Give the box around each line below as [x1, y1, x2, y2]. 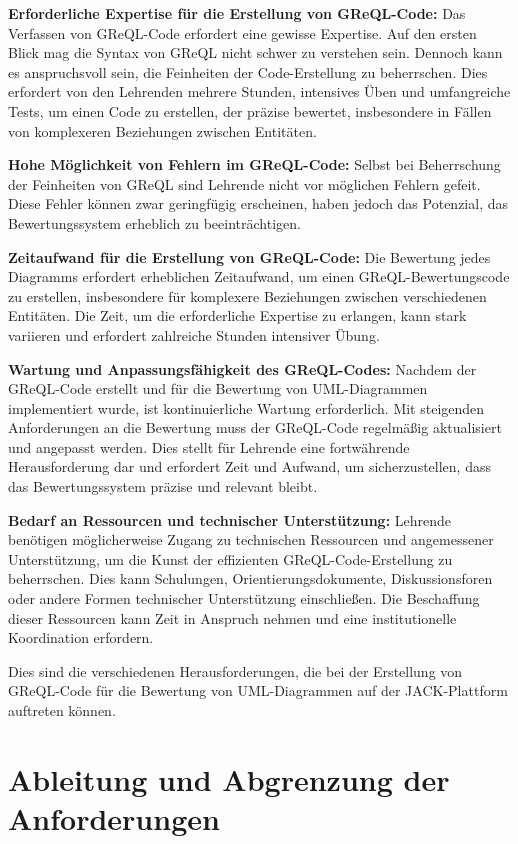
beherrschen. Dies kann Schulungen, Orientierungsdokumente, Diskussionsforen [8, 568, 493, 589]
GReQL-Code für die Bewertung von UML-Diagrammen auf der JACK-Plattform [8, 680, 508, 701]
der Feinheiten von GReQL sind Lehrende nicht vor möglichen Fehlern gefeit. [8, 173, 481, 194]
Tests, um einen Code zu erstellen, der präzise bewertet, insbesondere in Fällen [8, 100, 492, 121]
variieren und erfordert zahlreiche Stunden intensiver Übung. [8, 324, 380, 345]
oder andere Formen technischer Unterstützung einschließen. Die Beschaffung [8, 588, 480, 609]
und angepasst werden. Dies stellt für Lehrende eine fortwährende [8, 436, 410, 457]
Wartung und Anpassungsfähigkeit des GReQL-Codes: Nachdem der [8, 358, 477, 379]
